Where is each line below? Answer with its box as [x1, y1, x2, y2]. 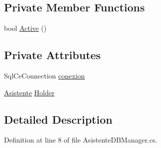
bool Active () [4, 23, 47, 33]
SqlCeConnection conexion [4, 71, 85, 80]
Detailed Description [4, 111, 113, 127]
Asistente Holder [4, 87, 55, 97]
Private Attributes [4, 47, 101, 63]
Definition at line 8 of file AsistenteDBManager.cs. [4, 135, 158, 145]
